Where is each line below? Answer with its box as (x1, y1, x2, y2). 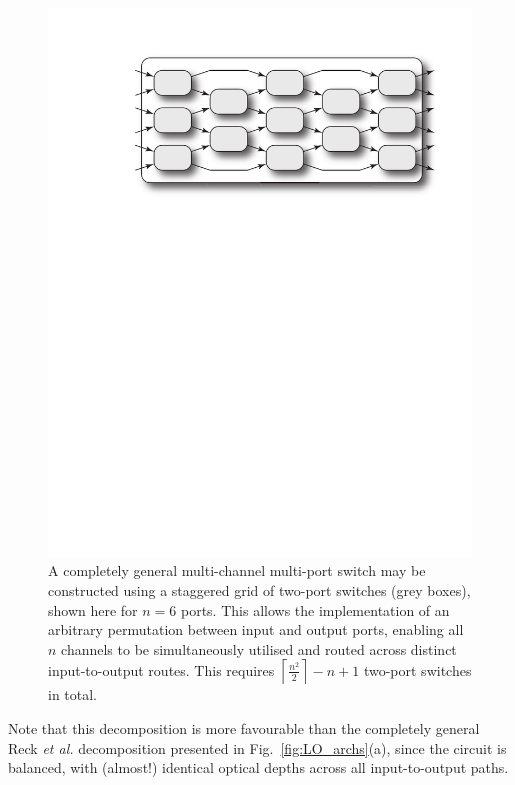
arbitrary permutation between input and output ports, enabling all (48, 619, 464, 640)
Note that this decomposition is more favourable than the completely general (8, 718, 480, 739)
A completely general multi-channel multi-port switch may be (48, 560, 426, 581)
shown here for (48, 599, 138, 620)
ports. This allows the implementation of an (180, 599, 450, 620)
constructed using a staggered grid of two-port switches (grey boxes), (48, 580, 471, 601)
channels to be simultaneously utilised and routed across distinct (61, 638, 457, 659)
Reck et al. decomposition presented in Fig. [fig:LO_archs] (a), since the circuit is (8, 737, 507, 758)
